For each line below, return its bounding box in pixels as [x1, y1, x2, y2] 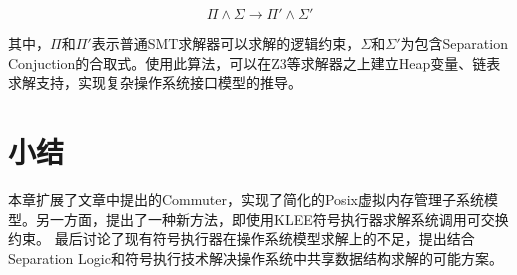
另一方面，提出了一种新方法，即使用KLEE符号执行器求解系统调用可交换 [35, 208, 509, 229]
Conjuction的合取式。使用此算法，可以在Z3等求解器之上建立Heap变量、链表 [8, 52, 501, 73]
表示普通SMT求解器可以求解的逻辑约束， [91, 33, 361, 53]
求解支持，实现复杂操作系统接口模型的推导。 [8, 72, 302, 93]
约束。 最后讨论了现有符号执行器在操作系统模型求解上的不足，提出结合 [8, 228, 475, 249]
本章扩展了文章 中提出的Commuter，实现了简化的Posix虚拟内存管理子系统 [8, 188, 484, 209]
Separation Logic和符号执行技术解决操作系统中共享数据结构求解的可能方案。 [8, 247, 503, 268]
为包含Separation [400, 33, 508, 53]
